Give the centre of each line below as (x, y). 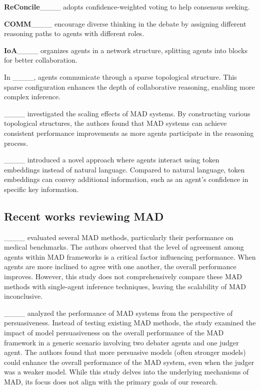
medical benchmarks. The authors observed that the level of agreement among (124, 247)
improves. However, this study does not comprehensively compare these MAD (123, 276)
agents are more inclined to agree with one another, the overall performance (120, 266)
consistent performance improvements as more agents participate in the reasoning (129, 133)
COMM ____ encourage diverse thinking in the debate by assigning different (125, 23)
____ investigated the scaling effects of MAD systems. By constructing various (127, 113)
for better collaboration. (41, 60)
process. (16, 143)
